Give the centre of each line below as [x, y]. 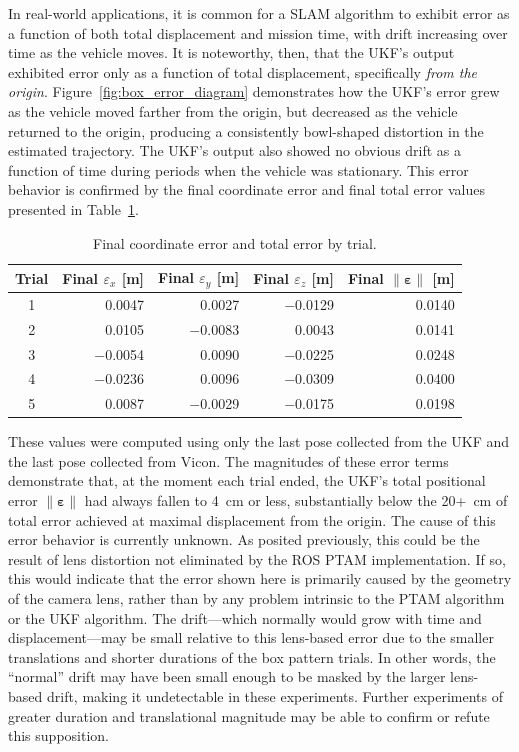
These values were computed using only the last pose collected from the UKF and [259, 441]
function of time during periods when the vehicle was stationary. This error [238, 169]
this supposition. [58, 735]
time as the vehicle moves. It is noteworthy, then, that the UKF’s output [231, 52]
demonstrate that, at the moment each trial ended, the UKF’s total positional [247, 480]
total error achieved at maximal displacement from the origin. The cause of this [252, 519]
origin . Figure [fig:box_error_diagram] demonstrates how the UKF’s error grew [254, 91]
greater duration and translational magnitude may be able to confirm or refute [249, 715]
